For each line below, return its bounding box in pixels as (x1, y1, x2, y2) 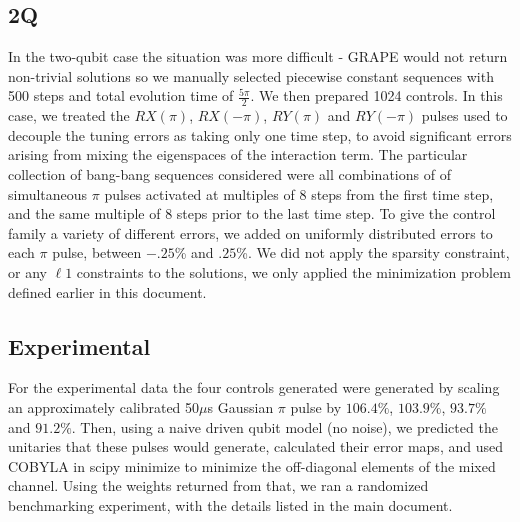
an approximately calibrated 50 (8, 396, 200, 417)
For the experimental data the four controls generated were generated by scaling (8, 377, 500, 398)
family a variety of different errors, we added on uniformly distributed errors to (8, 222, 493, 243)
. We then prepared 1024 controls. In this (250, 85, 503, 106)
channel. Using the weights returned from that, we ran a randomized (8, 475, 429, 496)
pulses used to (421, 105, 508, 126)
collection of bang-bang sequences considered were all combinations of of (8, 164, 451, 184)
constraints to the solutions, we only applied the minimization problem (76, 261, 511, 282)
